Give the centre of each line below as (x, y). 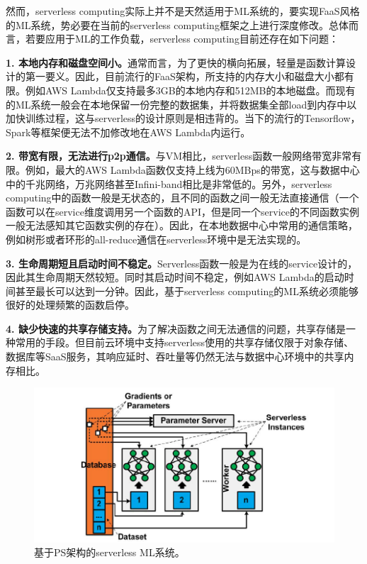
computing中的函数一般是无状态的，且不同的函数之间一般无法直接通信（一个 (182, 198)
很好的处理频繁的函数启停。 (70, 305)
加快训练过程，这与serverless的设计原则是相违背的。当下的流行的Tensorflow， (183, 118)
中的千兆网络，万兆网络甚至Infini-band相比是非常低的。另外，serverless (169, 183)
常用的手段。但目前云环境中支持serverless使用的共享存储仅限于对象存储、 (185, 342)
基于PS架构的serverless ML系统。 (109, 552)
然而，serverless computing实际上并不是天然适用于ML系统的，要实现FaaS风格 (183, 11)
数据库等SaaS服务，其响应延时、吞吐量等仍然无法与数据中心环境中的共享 (175, 356)
